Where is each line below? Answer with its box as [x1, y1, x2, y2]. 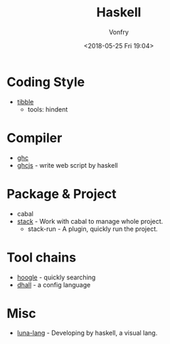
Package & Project [6, 186, 117, 202]
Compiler [6, 129, 63, 146]
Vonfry [108, 28, 129, 36]
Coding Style [6, 74, 85, 90]
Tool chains [6, 249, 76, 265]
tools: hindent [27, 104, 68, 114]
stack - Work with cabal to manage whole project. [16, 217, 164, 225]
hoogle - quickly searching [16, 273, 96, 281]
